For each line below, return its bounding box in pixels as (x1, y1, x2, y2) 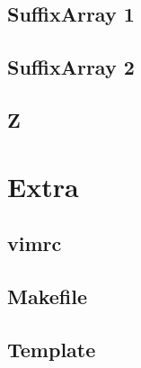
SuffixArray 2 (7, 53, 135, 81)
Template (7, 335, 96, 363)
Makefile (7, 282, 87, 310)
